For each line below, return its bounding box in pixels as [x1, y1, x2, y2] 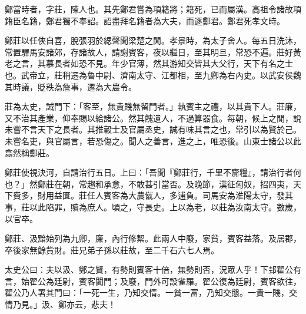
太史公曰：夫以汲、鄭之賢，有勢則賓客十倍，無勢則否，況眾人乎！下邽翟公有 [5, 263, 301, 276]
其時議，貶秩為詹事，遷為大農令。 [5, 80, 137, 92]
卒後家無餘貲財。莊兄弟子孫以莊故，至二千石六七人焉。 [5, 243, 219, 256]
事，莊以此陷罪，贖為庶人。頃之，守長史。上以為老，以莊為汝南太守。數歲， [5, 200, 301, 213]
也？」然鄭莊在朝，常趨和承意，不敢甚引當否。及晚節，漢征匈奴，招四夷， [5, 177, 293, 190]
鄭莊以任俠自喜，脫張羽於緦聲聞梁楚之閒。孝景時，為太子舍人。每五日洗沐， [5, 34, 301, 47]
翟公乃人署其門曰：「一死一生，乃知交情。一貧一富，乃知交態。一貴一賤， [5, 286, 289, 299]
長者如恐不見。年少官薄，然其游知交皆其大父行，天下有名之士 [54, 57, 293, 70]
